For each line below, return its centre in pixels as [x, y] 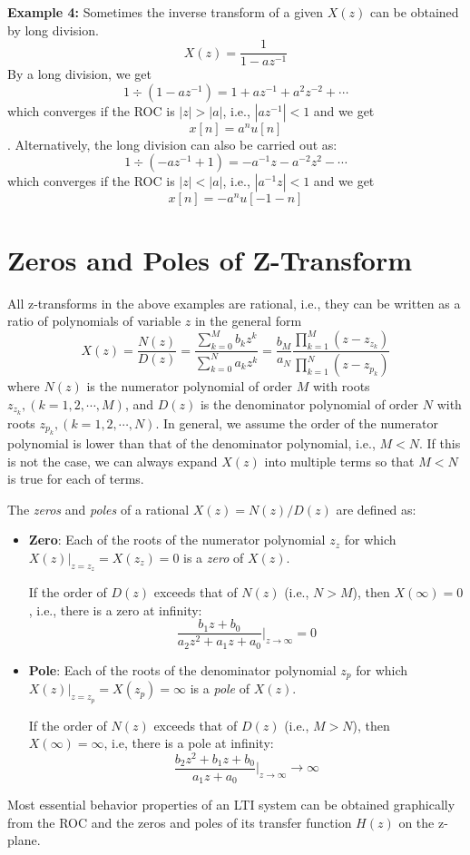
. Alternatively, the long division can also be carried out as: [172, 144]
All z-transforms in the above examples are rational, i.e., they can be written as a [234, 303]
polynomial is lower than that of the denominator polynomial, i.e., [191, 442]
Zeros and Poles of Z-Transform [210, 259]
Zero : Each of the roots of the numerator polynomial [177, 540]
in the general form [248, 321]
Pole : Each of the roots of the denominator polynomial [182, 669]
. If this [440, 442]
